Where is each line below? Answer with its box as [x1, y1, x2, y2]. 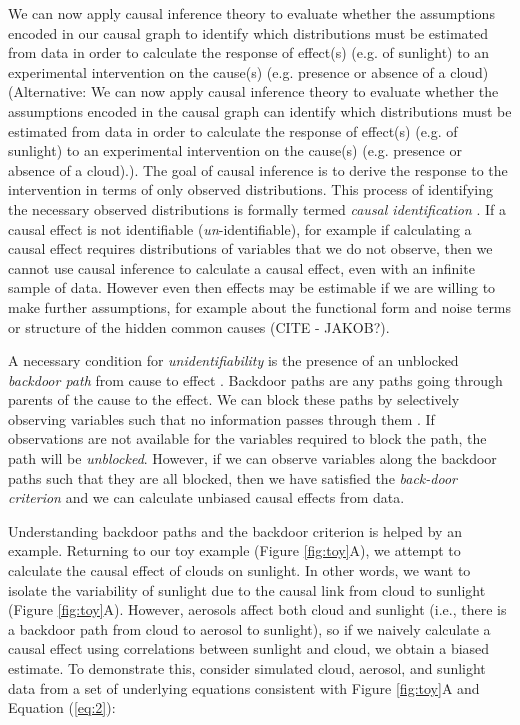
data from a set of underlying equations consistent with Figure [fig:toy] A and [8, 677, 480, 698]
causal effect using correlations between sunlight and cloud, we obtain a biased [8, 638, 490, 659]
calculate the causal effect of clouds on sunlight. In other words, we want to [8, 560, 471, 581]
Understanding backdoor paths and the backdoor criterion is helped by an [8, 520, 462, 541]
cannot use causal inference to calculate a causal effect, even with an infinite [8, 257, 475, 278]
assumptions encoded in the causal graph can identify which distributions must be [8, 100, 512, 121]
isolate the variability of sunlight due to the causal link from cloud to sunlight [8, 579, 486, 600]
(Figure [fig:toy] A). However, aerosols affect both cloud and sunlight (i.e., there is [8, 599, 507, 620]
